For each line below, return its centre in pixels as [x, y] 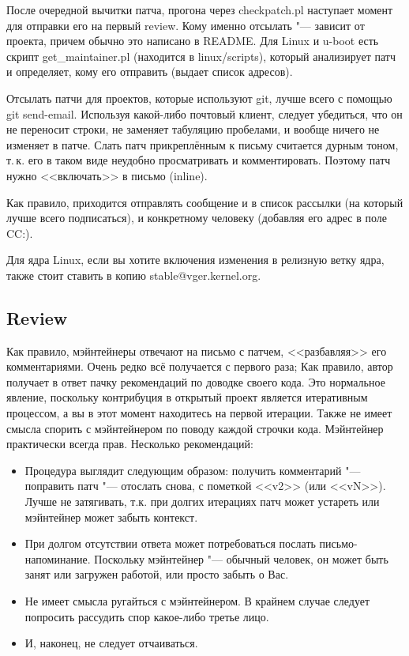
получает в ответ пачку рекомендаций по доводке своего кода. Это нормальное [196, 381]
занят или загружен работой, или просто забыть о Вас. [157, 574]
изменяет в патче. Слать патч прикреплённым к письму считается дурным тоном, [203, 144]
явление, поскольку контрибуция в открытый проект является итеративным [187, 397]
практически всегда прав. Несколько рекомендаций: [130, 444]
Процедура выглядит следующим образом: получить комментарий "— [193, 470]
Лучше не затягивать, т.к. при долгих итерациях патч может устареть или [202, 501]
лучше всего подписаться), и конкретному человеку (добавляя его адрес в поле [197, 218]
